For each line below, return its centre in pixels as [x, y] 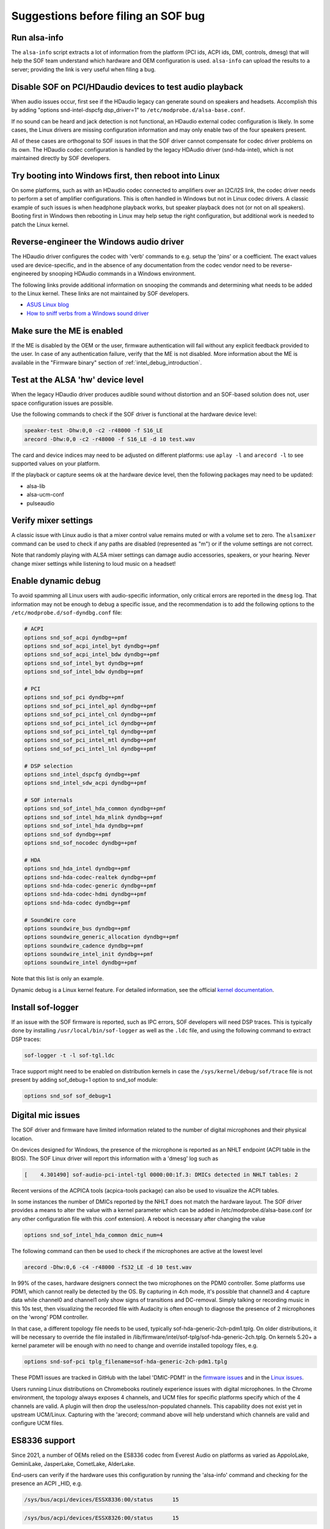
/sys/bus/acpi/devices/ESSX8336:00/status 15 [102, 1500]
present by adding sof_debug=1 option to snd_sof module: [85, 1079]
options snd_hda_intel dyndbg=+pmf [77, 869]
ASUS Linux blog [48, 305]
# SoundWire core [50, 920]
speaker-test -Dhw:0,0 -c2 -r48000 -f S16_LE [94, 431]
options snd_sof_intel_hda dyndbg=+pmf [84, 826]
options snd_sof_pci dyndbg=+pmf [74, 698]
